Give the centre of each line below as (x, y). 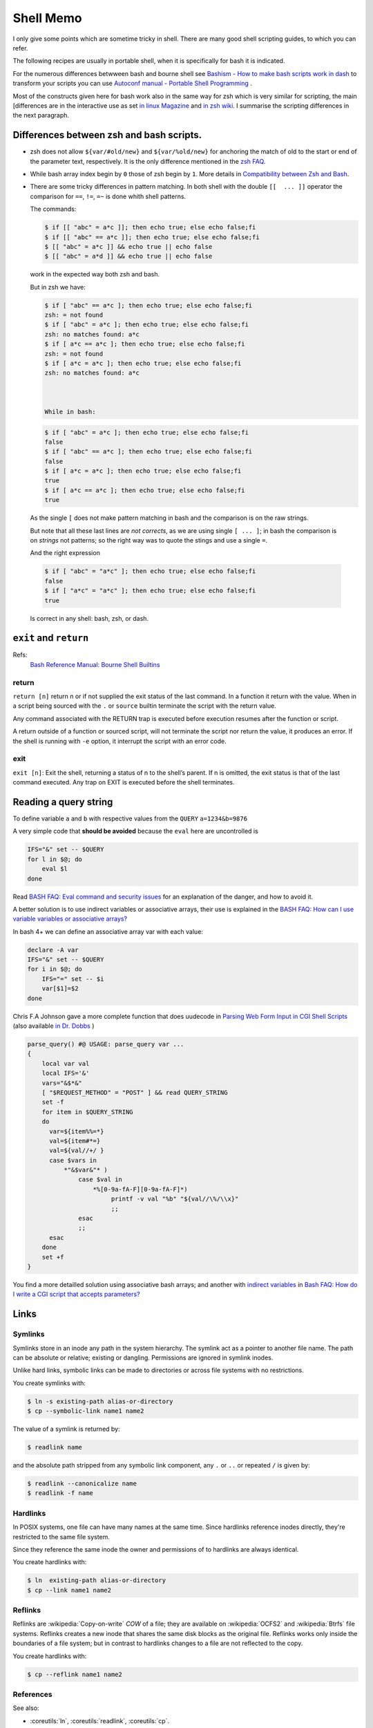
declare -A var (53, 950)
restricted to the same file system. (61, 1537)
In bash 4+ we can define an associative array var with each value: (108, 931)
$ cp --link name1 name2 (69, 1590)
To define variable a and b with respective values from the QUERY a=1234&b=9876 (130, 818)
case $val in (100, 1180)
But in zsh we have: (58, 287)
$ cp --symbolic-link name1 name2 (86, 1411)
